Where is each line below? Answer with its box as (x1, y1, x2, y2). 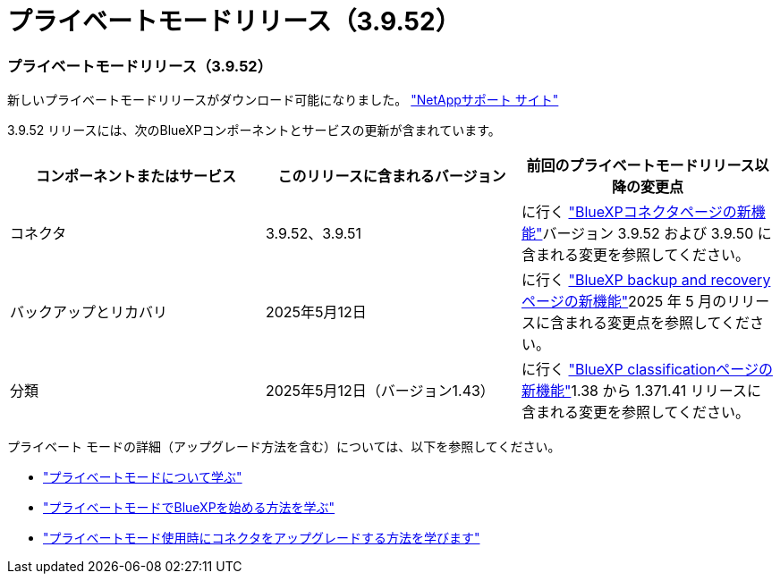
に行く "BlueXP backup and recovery (521, 271, 771, 290)
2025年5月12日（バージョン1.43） (265, 382, 495, 400)
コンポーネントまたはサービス (35, 167, 236, 186)
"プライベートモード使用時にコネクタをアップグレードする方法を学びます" (43, 530, 480, 546)
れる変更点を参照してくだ (578, 314, 750, 333)
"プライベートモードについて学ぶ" (43, 469, 242, 485)
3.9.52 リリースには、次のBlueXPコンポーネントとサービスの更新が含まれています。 (7, 122, 501, 139)
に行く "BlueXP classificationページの (521, 360, 773, 379)
